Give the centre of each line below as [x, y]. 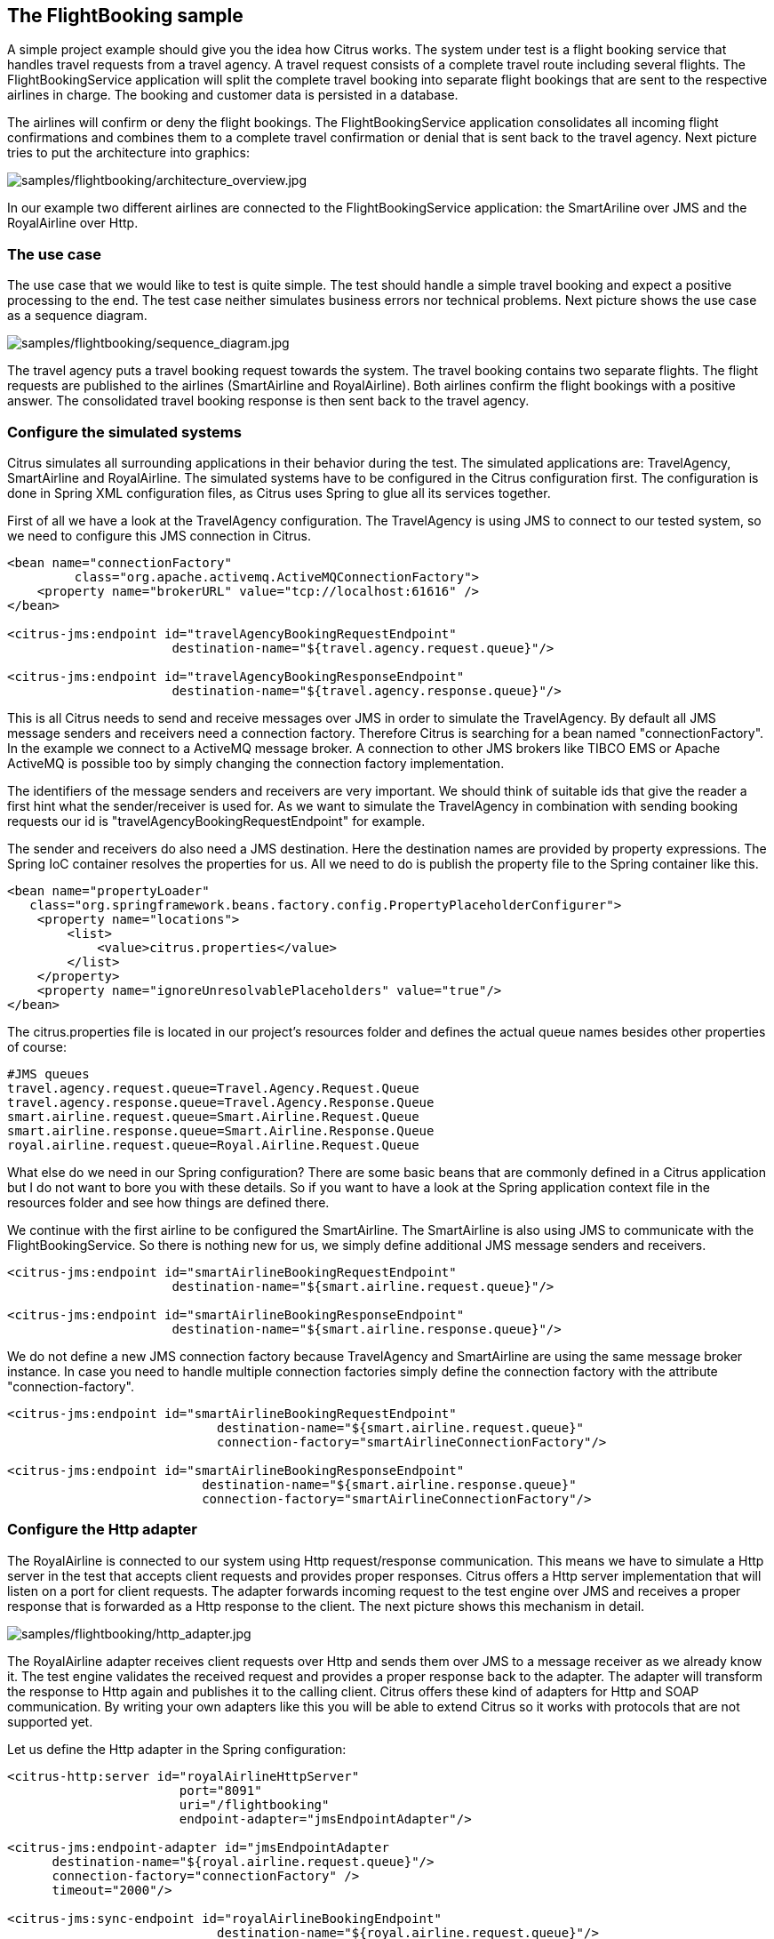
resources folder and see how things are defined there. [168, 1202]
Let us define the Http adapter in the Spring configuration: [177, 1749]
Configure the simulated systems [124, 432]
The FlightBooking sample [125, 16]
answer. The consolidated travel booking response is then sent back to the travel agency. [268, 401]
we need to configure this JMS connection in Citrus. [159, 535]
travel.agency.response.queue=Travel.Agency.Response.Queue [221, 1102]
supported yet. [50, 1721]
